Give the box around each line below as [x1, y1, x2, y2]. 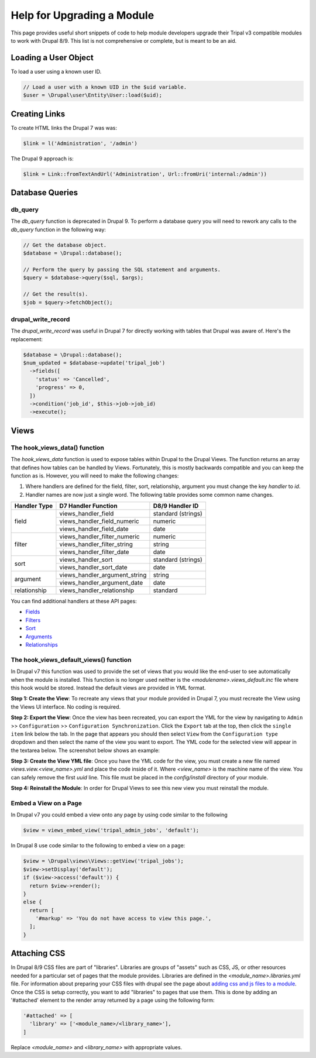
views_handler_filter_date [59, 548, 129, 556]
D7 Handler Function [59, 502, 118, 510]
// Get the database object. [23, 242, 107, 248]
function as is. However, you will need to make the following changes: [11, 472, 179, 479]
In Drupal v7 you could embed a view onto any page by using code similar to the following [11, 811, 228, 819]
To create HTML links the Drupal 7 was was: [11, 124, 117, 131]
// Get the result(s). [23, 291, 88, 298]
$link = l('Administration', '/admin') [23, 140, 138, 146]
